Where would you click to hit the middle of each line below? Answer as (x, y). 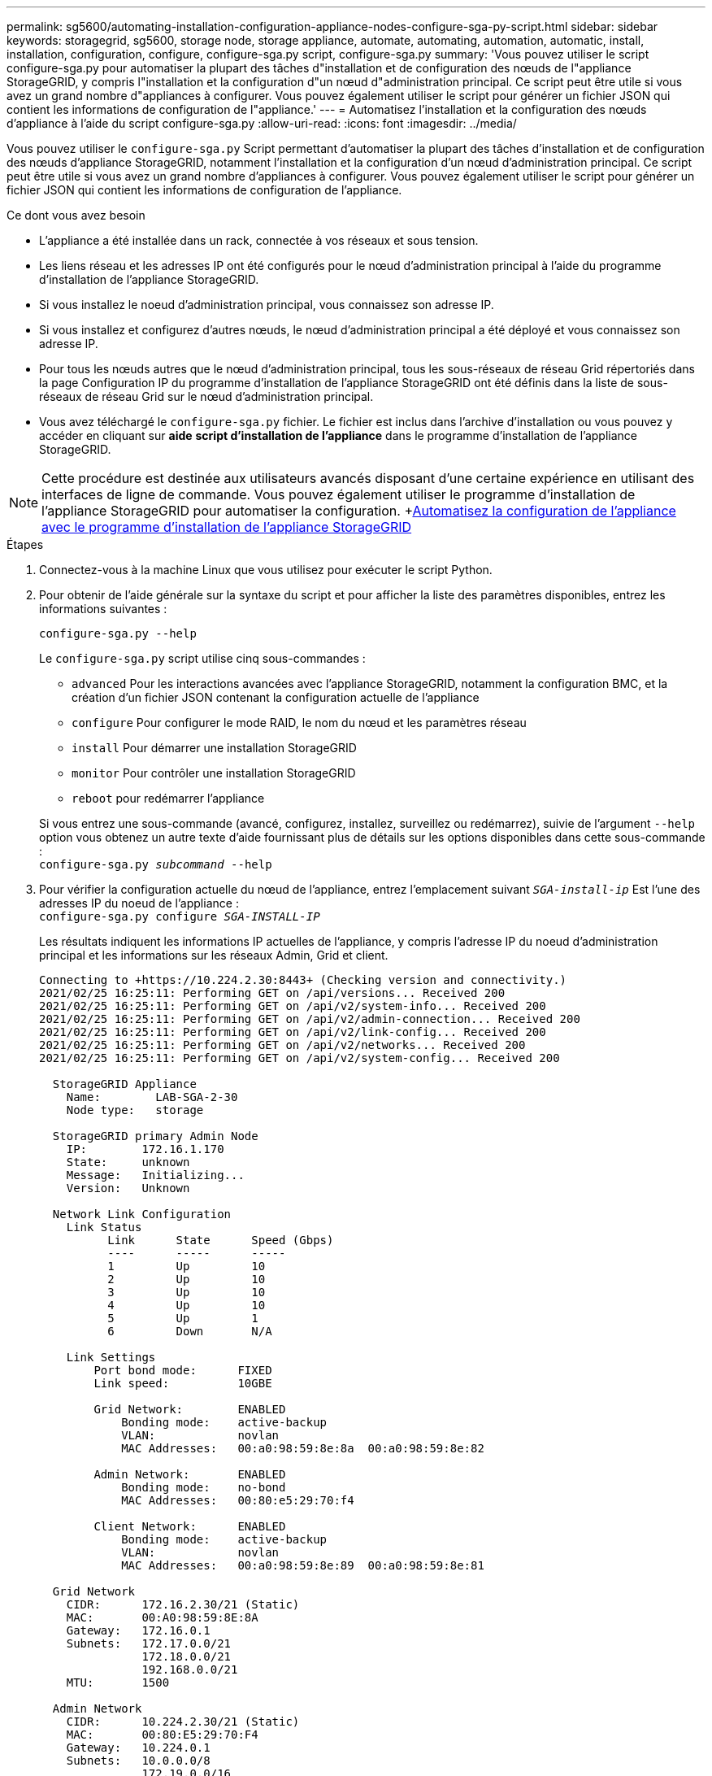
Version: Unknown (128, 1188)
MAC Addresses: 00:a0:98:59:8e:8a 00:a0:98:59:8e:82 (303, 1448)
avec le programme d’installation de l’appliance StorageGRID (227, 527)
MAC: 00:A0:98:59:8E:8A (162, 1617)
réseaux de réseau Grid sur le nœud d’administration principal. (206, 396)
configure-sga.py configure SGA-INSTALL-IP (180, 916)
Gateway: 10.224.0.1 (138, 1748)
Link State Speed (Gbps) (221, 1240)
